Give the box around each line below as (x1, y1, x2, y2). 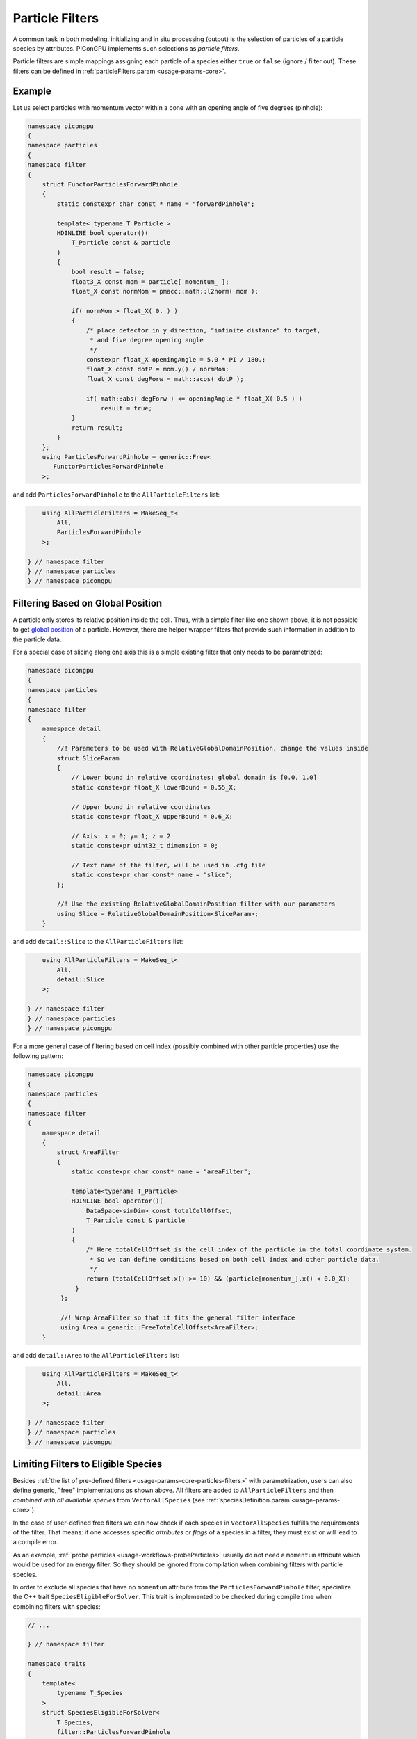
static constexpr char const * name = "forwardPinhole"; (56, 200, 255, 208)
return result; (71, 424, 123, 431)
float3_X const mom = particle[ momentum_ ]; (71, 278, 229, 285)
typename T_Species (56, 1689, 123, 1697)
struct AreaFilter (56, 1148, 120, 1156)
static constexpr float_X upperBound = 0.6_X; (71, 812, 233, 820)
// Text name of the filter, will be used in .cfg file (71, 861, 266, 869)
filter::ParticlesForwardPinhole (56, 1728, 171, 1736)
